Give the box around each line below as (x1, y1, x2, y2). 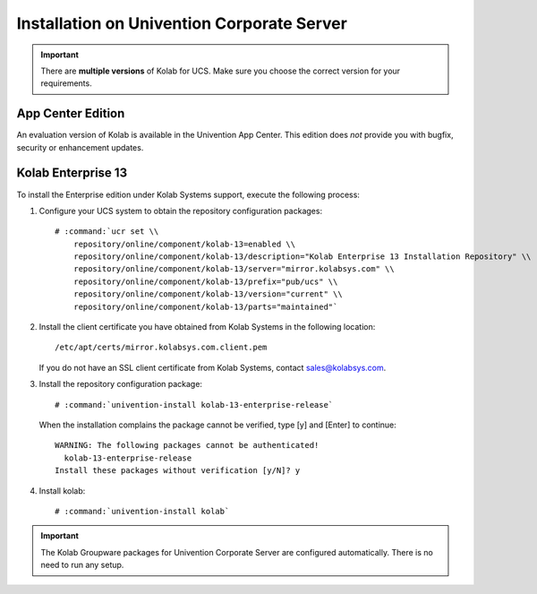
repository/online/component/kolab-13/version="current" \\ (72, 289, 344, 299)
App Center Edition (16, 106, 125, 121)
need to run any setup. (40, 560, 124, 571)
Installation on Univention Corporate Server (16, 13, 348, 33)
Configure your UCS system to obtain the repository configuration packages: (38, 205, 322, 216)
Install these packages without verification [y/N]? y (55, 466, 301, 476)
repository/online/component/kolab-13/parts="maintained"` (72, 301, 338, 312)
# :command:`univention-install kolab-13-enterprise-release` (55, 400, 334, 409)
